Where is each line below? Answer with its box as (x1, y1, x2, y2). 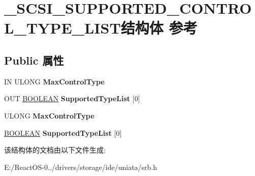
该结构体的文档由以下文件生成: (4, 144, 106, 155)
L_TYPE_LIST (4, 17, 121, 38)
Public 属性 (4, 52, 64, 68)
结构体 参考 (120, 17, 198, 38)
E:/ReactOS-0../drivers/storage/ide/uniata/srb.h (4, 161, 157, 172)
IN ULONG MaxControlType (4, 76, 105, 86)
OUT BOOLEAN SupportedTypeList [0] (4, 93, 140, 104)
